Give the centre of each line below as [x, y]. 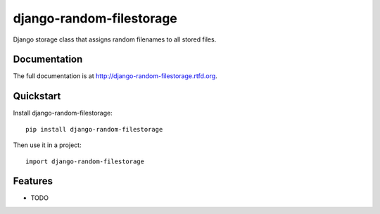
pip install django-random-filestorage [94, 129]
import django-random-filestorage [85, 161]
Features [33, 181]
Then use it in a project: [47, 145]
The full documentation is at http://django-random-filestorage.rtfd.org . [115, 76]
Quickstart [37, 96]
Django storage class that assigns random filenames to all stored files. [115, 39]
